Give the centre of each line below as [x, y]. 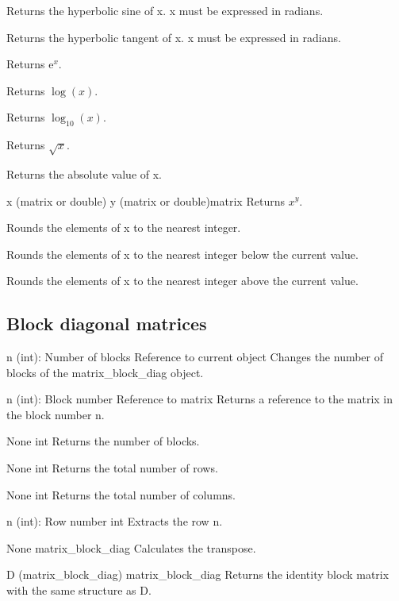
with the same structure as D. [79, 590]
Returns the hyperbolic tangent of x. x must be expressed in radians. [174, 37]
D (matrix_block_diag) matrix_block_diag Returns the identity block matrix [198, 574]
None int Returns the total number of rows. [112, 468]
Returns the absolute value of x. [84, 173]
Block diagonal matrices [107, 324]
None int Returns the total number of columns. [121, 494]
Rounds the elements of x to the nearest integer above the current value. [182, 281]
